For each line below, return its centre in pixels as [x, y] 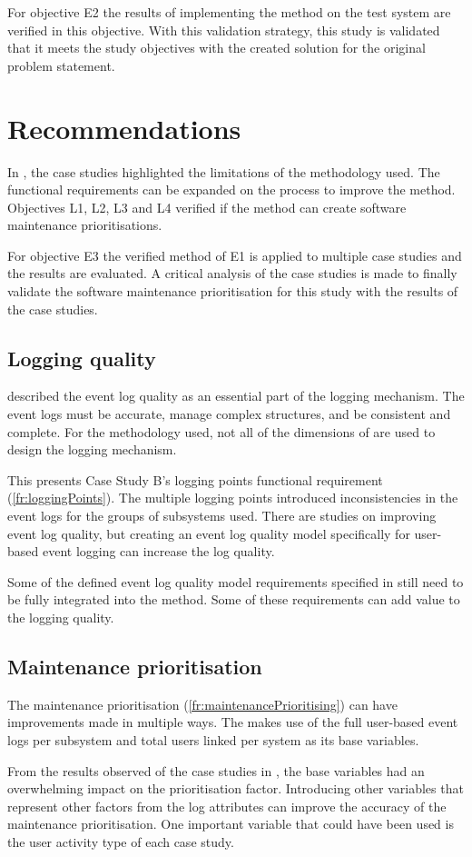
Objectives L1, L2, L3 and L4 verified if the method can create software [207, 207]
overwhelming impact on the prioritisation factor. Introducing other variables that [236, 788]
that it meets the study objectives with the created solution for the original [216, 48]
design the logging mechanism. [92, 449]
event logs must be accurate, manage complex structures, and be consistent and [229, 414]
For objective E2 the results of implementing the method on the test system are [229, 12]
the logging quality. [61, 617]
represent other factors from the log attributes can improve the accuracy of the [227, 806]
